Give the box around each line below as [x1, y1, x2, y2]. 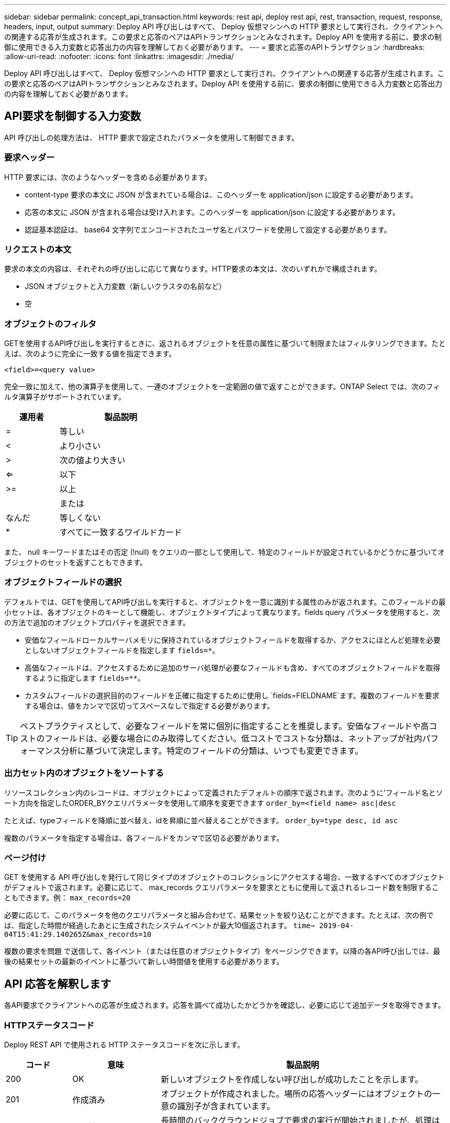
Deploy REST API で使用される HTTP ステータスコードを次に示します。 [4, 1040, 245, 1049]
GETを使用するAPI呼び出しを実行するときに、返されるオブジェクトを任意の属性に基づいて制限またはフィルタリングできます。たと [4, 339, 446, 348]
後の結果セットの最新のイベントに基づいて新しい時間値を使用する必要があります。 [4, 957, 284, 966]
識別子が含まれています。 [177, 1100, 275, 1111]
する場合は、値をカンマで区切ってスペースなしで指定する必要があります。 [25, 701, 274, 710]
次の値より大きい [59, 455, 125, 466]
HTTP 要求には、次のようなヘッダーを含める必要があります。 [4, 172, 212, 182]
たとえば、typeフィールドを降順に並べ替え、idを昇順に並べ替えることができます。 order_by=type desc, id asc [4, 816, 398, 825]
